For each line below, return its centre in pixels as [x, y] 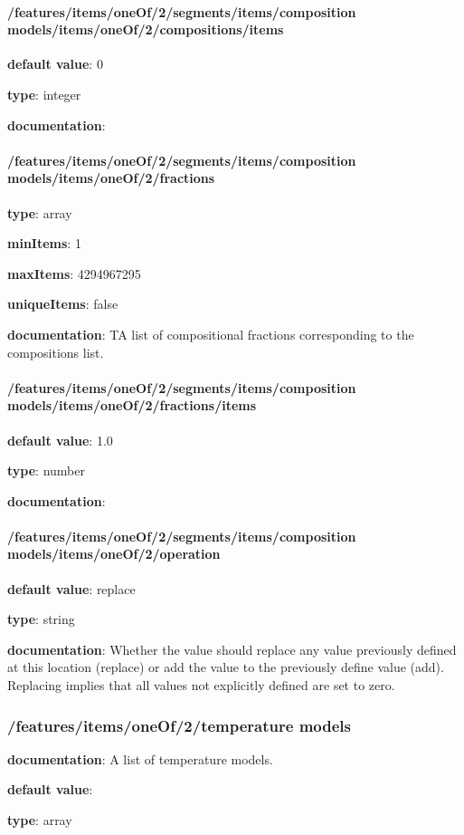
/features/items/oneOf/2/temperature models [179, 725]
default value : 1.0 [60, 440]
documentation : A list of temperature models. [140, 758]
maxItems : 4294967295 [74, 273]
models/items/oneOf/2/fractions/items [132, 405]
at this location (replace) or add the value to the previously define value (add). [226, 667]
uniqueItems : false [63, 304]
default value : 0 [55, 64]
